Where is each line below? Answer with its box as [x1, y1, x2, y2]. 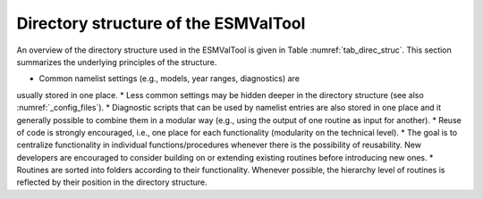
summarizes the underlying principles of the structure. [16, 56, 217, 67]
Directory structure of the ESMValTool [16, 13, 306, 33]
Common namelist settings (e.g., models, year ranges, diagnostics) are [38, 73, 300, 84]
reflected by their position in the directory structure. [16, 177, 208, 187]
